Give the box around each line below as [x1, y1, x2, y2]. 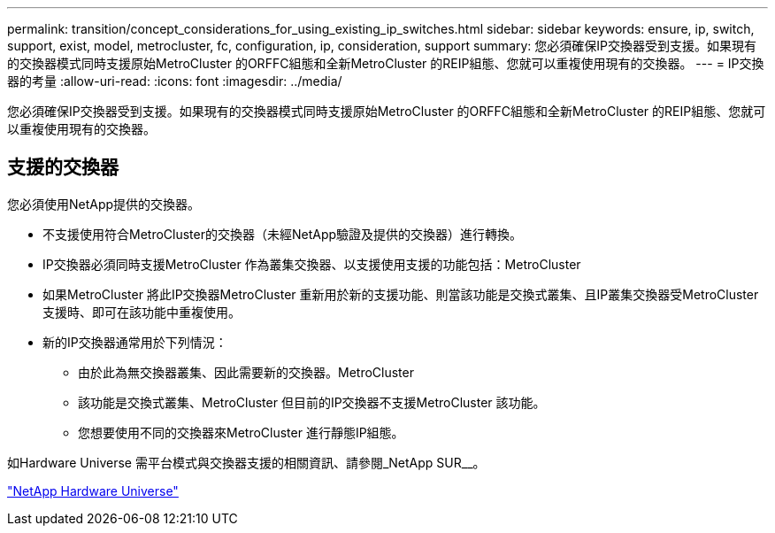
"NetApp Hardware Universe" [7, 483, 179, 498]
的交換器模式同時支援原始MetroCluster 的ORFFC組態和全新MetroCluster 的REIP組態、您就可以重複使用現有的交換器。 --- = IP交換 [7, 56, 764, 71]
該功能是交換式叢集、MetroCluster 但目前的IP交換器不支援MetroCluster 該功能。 [78, 394, 546, 410]
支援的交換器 [7, 156, 119, 179]
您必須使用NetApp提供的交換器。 [7, 196, 201, 212]
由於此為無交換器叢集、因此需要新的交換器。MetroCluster [78, 364, 414, 380]
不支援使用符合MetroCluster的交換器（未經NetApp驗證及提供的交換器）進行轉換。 [42, 226, 523, 242]
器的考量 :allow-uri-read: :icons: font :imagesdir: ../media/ [7, 73, 342, 89]
